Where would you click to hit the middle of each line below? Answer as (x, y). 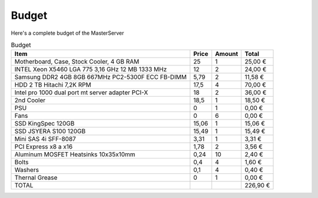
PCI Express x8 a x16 (44, 147)
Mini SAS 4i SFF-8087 (45, 139)
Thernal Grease (36, 178)
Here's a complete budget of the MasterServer (67, 33)
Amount (227, 54)
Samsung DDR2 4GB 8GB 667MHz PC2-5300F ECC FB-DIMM (100, 77)
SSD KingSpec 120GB (44, 124)
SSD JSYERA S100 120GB (50, 131)
